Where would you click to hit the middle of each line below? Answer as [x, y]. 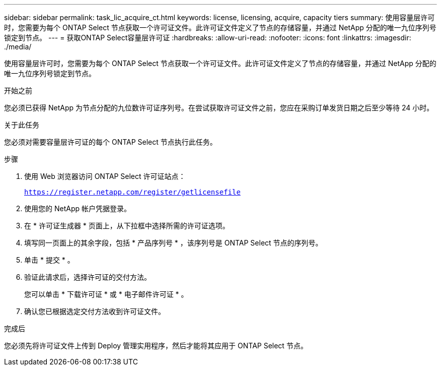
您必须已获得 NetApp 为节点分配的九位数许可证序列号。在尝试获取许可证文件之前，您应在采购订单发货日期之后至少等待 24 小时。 [219, 108]
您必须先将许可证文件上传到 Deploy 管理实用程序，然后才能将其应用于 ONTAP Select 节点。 [156, 346]
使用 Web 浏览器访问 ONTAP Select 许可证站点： [105, 176]
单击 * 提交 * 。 [49, 260]
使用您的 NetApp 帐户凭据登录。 [78, 208]
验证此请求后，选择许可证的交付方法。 [88, 277]
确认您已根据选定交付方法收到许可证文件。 [95, 311]
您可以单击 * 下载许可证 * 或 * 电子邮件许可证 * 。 [106, 294]
